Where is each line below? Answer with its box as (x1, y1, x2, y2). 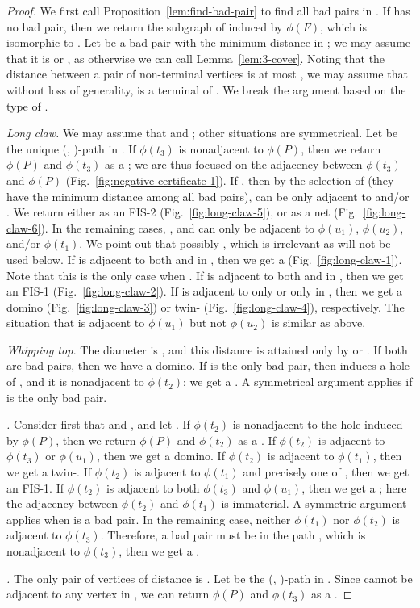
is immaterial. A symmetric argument (221, 495, 407, 512)
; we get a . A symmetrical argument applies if (183, 373, 413, 390)
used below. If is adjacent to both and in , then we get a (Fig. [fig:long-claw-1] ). (6, 250, 402, 267)
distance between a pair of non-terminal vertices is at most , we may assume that (6, 65, 408, 82)
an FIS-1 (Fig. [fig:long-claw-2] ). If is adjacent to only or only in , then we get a (6, 283, 402, 300)
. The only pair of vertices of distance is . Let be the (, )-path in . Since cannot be (6, 569, 413, 586)
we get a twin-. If (6, 463, 91, 480)
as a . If (238, 431, 276, 448)
